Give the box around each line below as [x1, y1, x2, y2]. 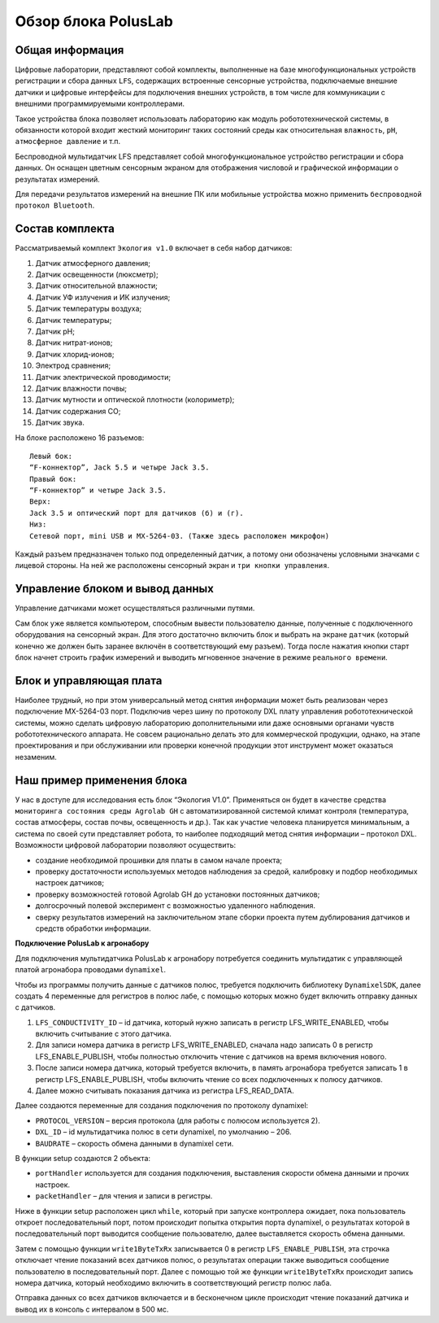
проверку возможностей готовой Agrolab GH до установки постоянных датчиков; [35, 889, 320, 899]
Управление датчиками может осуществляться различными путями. [15, 603, 255, 613]
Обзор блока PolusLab [15, 12, 174, 30]
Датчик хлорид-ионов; [35, 349, 115, 359]
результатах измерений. [15, 174, 101, 184]
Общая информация [15, 43, 124, 57]
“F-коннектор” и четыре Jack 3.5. [29, 486, 167, 496]
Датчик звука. [35, 417, 85, 427]
